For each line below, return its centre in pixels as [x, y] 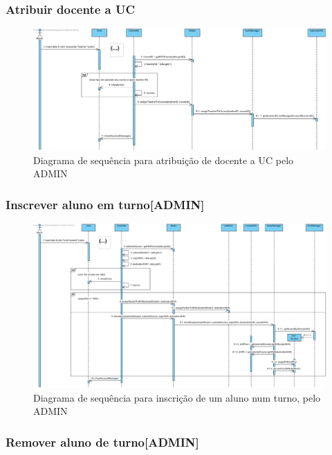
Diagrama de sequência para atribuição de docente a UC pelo [164, 160]
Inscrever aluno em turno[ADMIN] [105, 204]
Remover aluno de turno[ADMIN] [102, 441]
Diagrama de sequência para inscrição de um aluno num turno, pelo [177, 397]
